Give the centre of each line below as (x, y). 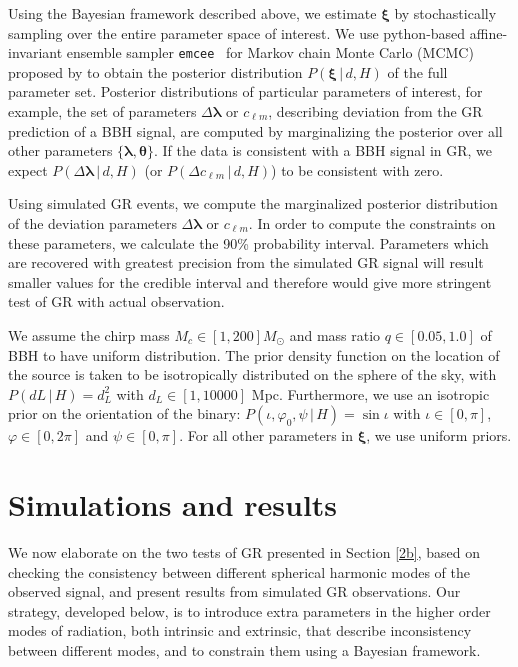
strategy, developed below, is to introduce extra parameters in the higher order (249, 610)
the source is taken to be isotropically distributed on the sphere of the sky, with (252, 374)
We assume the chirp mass (89, 334)
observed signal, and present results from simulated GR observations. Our (234, 591)
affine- (488, 32)
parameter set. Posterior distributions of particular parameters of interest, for (245, 91)
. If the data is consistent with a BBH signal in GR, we (323, 150)
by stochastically (445, 13)
